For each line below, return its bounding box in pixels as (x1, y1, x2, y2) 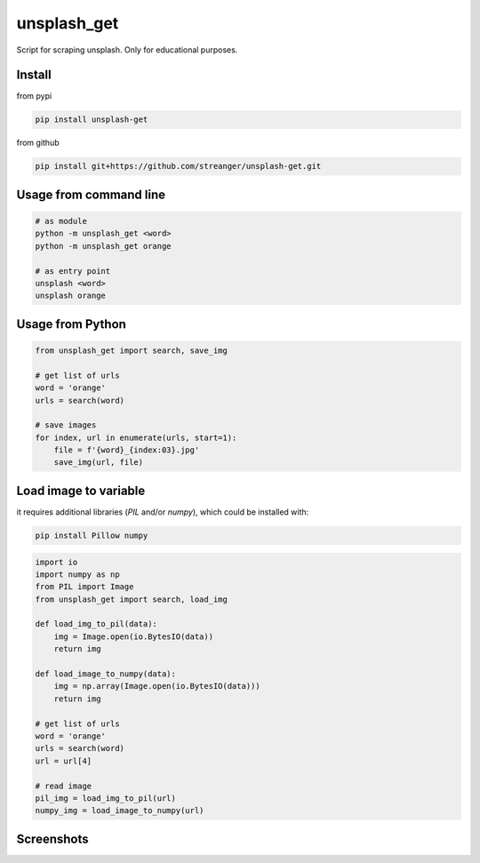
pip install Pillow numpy (35, 530, 148, 540)
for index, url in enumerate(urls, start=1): (35, 432, 237, 443)
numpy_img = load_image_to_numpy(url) (35, 805, 204, 816)
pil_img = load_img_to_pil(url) (35, 793, 177, 803)
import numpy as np (35, 569, 120, 579)
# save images (35, 420, 97, 430)
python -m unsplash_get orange (35, 241, 172, 251)
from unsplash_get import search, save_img (35, 345, 228, 356)
